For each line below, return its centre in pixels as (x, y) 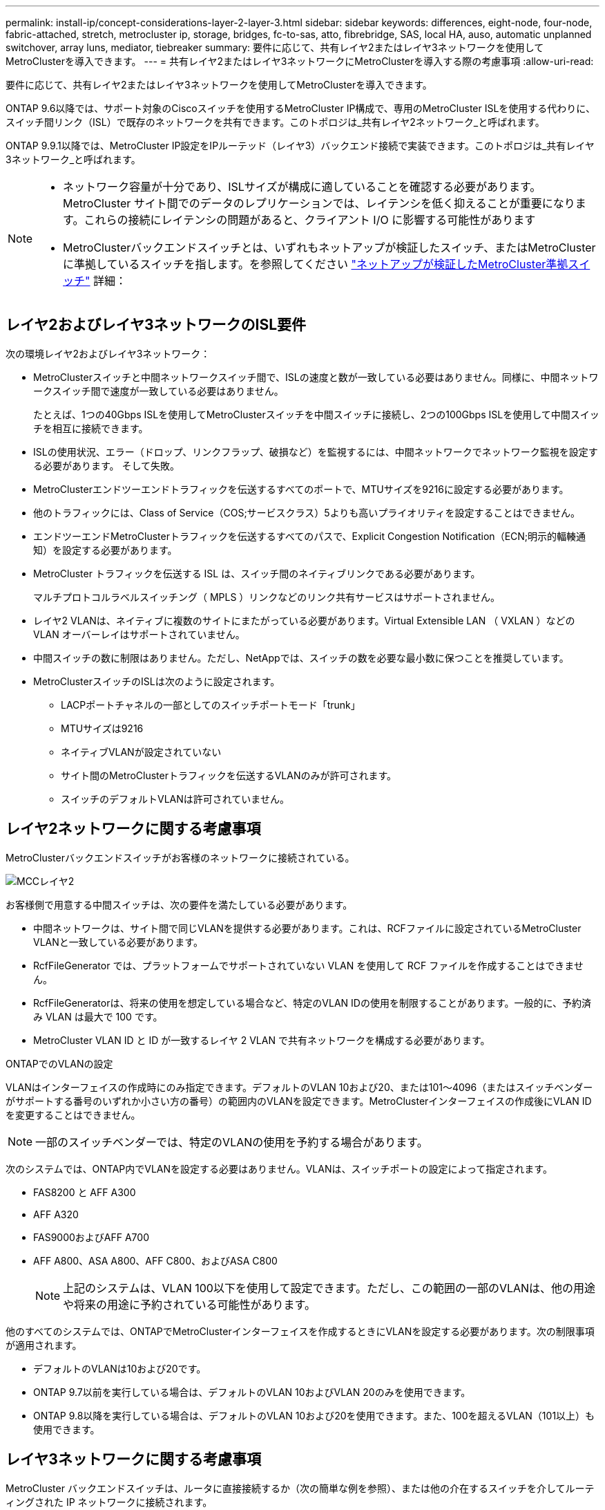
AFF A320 (56, 1214)
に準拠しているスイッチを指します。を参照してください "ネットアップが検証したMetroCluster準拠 (316, 264)
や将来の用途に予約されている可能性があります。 (189, 1304)
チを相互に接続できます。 (91, 428)
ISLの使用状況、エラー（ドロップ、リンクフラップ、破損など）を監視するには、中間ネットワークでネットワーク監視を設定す (316, 451)
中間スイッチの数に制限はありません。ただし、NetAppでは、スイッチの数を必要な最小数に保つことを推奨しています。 (301, 658)
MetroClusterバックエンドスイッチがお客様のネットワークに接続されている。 (180, 857)
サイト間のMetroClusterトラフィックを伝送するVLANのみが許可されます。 (229, 775)
